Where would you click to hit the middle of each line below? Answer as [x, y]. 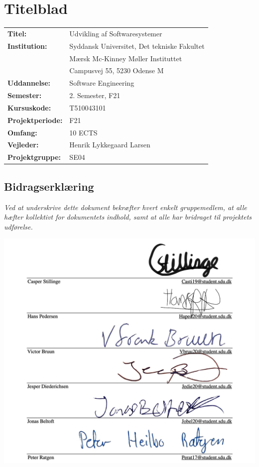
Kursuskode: [29, 107]
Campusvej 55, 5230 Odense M [117, 70]
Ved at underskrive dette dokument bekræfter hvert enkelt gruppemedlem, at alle [126, 207]
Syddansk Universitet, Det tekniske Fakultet [137, 46]
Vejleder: [23, 145]
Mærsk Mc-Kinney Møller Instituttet [126, 58]
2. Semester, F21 [95, 95]
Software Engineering [102, 83]
